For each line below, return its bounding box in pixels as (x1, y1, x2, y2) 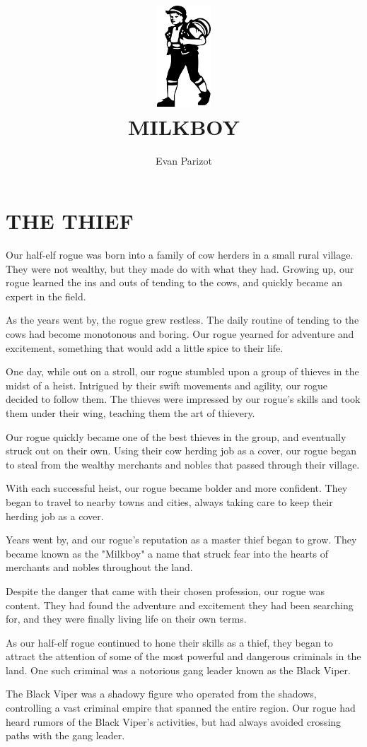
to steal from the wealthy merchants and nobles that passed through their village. (6, 457, 360, 471)
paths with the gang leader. (6, 728, 125, 743)
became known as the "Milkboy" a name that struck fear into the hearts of (6, 546, 329, 560)
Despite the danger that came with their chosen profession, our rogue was (6, 583, 325, 598)
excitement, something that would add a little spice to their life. (6, 340, 284, 355)
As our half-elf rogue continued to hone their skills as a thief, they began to (6, 635, 333, 649)
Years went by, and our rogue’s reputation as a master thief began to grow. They (6, 532, 357, 547)
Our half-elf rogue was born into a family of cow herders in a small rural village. (6, 247, 354, 262)
